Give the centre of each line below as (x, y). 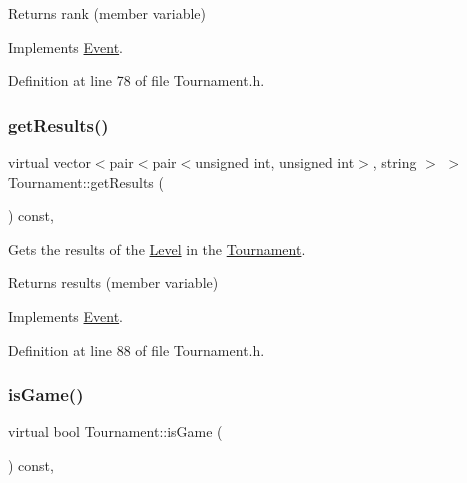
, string (394, 162)
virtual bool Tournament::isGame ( (115, 431)
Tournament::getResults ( (86, 181)
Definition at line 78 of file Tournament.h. (136, 80)
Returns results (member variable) (113, 282)
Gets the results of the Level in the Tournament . (157, 248)
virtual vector (49, 162)
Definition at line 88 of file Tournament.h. (136, 349)
